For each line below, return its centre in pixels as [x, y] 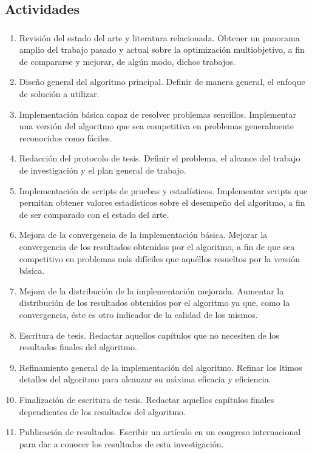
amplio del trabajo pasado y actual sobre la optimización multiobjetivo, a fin [162, 49]
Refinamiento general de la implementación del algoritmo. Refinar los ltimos [161, 367]
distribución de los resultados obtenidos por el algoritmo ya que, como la [154, 303]
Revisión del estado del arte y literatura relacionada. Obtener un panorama [159, 37]
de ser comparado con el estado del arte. [94, 214]
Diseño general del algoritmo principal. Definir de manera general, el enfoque [162, 82]
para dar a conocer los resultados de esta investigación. [121, 443]
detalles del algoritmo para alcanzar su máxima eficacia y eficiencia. [145, 379]
